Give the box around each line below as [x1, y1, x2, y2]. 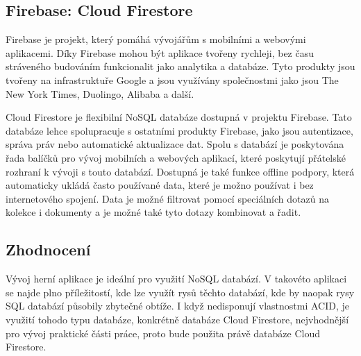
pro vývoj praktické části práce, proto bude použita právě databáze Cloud [6, 325, 320, 340]
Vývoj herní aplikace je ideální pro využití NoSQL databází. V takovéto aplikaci [6, 271, 347, 286]
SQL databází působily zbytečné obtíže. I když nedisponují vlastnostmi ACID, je [6, 298, 349, 313]
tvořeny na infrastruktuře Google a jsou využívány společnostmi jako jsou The [6, 72, 339, 87]
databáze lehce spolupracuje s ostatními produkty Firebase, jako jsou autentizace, [6, 123, 353, 137]
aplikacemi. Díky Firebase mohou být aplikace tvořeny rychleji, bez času [6, 45, 314, 60]
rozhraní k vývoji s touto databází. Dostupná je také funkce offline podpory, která [6, 164, 355, 178]
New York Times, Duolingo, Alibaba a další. [6, 86, 194, 101]
